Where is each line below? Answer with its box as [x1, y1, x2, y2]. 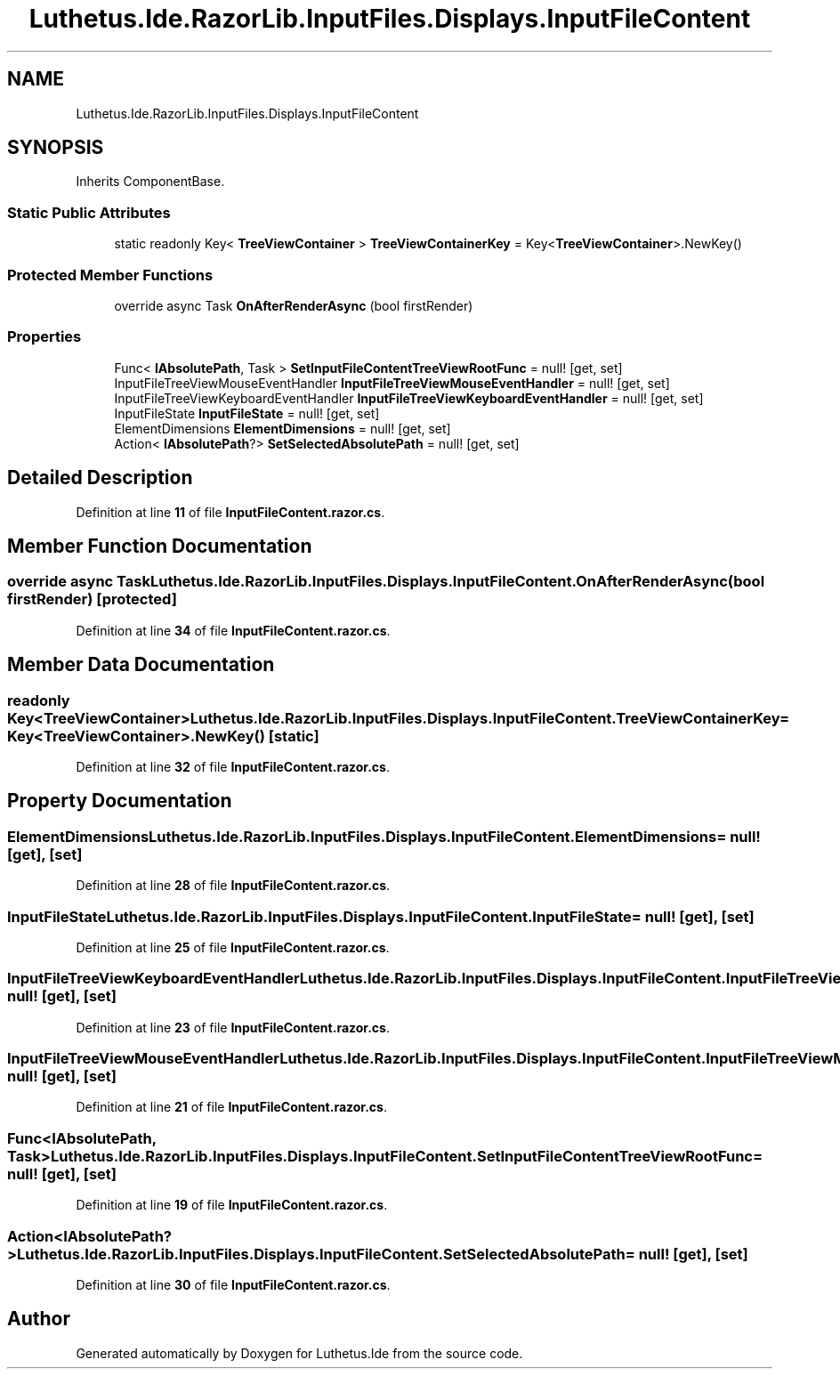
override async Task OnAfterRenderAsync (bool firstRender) [114, 297, 473, 313]
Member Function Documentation [7, 534, 312, 557]
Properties [7, 328, 82, 346]
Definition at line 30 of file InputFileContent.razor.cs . [76, 1276, 391, 1292]
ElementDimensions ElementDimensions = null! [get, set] [114, 420, 451, 436]
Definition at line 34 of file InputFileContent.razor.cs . [76, 622, 391, 638]
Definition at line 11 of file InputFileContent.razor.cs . [76, 504, 385, 520]
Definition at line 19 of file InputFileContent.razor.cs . [76, 1197, 388, 1213]
